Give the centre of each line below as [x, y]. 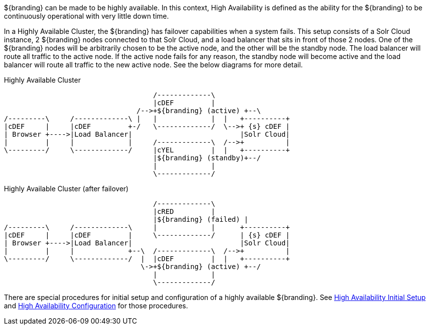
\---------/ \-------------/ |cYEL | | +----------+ [147, 150]
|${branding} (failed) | [201, 219]
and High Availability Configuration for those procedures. [96, 306]
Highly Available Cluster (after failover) [66, 189]
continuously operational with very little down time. [86, 16]
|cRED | [184, 211]
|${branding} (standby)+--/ [207, 158]
